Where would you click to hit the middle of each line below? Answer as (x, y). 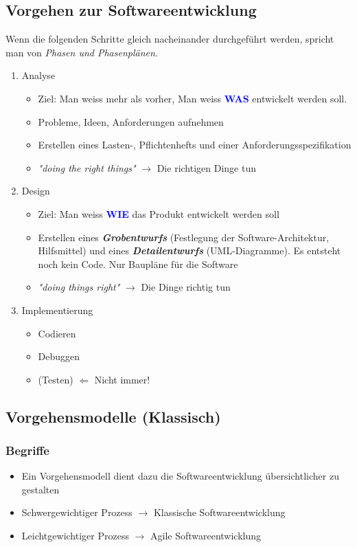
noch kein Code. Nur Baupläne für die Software (138, 264)
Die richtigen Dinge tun (207, 167)
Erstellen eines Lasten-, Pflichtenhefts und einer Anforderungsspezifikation (195, 145)
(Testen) (56, 379)
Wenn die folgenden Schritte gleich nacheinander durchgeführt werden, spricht (170, 39)
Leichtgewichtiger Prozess (75, 536)
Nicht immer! (122, 379)
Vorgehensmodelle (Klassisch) (113, 416)
